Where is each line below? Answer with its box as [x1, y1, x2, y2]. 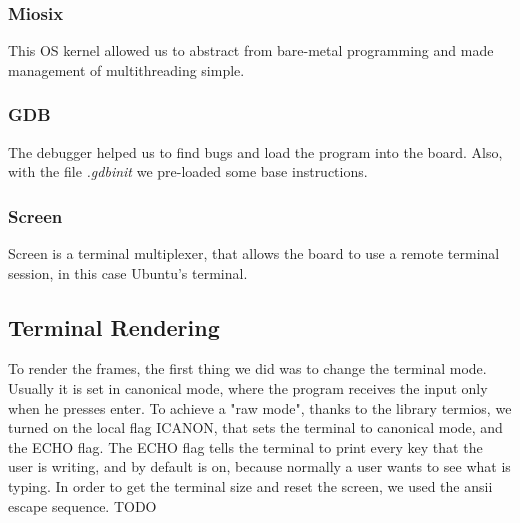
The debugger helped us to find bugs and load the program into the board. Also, [8, 141, 503, 162]
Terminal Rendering [8, 311, 220, 342]
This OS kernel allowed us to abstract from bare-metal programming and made [8, 40, 494, 61]
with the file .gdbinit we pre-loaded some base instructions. [8, 161, 368, 182]
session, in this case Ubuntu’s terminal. [8, 262, 248, 283]
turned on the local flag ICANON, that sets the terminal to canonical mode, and [8, 417, 503, 438]
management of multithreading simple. [8, 59, 245, 80]
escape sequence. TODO [8, 495, 157, 516]
